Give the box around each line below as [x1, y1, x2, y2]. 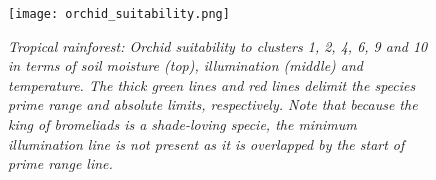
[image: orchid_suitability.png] [8, 7, 230, 21]
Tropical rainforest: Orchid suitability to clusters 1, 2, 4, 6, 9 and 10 [8, 35, 428, 56]
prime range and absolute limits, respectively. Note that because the [8, 94, 418, 115]
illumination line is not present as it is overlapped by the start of [8, 133, 405, 154]
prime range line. [8, 153, 113, 174]
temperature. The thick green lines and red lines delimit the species [8, 74, 416, 95]
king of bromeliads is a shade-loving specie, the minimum [8, 114, 357, 135]
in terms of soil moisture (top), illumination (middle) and [8, 55, 364, 76]
